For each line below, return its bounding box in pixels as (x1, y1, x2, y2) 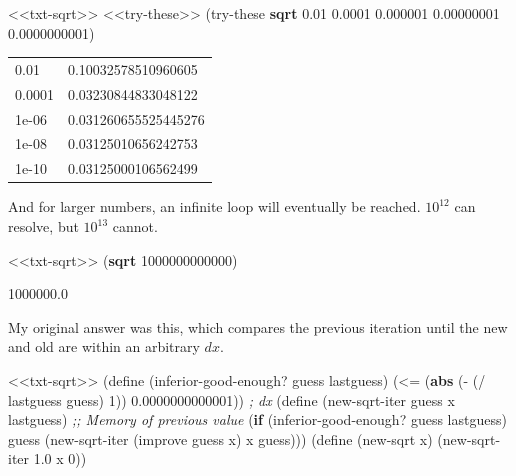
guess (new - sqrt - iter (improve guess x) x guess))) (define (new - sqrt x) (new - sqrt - (8, 428, 501, 449)
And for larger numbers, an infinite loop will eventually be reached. (8, 196, 421, 217)
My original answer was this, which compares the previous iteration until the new (8, 316, 508, 337)
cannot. (112, 216, 158, 236)
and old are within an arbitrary (8, 336, 200, 357)
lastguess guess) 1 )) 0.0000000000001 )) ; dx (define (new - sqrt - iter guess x (8, 389, 455, 410)
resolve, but (8, 216, 79, 236)
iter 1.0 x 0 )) (8, 448, 87, 469)
